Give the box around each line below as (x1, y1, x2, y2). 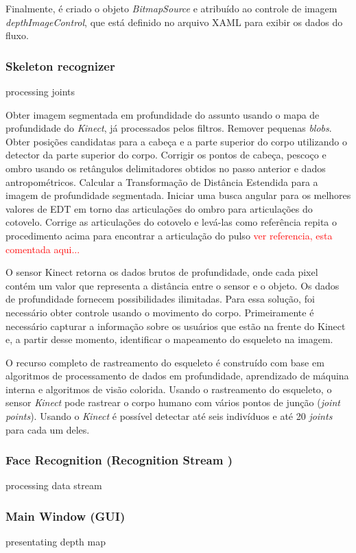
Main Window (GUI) (5, 507, 126, 524)
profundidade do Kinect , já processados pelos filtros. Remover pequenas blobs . (5, 121, 332, 135)
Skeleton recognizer (5, 57, 115, 74)
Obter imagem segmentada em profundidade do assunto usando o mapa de (5, 107, 320, 121)
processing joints (5, 84, 75, 98)
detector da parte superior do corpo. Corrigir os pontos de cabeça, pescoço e (5, 148, 327, 162)
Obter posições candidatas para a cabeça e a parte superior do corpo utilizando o (5, 134, 347, 148)
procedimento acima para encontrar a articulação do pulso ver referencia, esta (5, 228, 333, 242)
